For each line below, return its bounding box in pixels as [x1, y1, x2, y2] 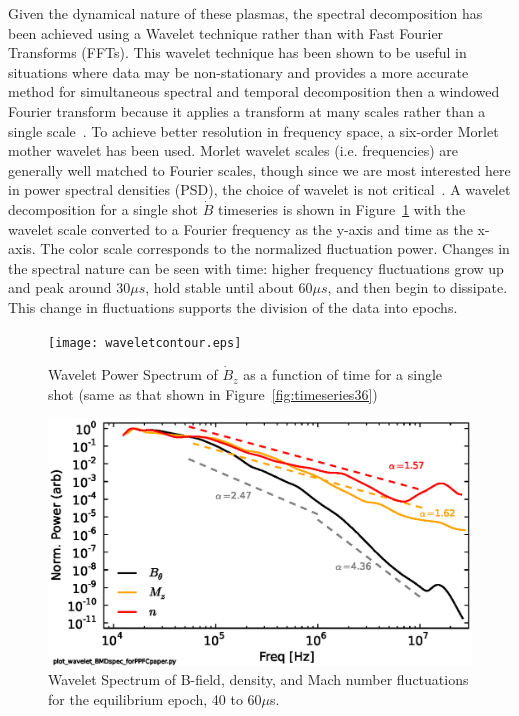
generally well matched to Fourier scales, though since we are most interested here [8, 159, 511, 180]
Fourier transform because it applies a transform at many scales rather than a [8, 100, 486, 121]
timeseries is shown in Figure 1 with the [218, 198, 466, 219]
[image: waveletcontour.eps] [48, 335, 242, 350]
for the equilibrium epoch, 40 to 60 [48, 688, 262, 709]
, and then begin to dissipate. [327, 277, 508, 298]
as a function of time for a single [243, 364, 443, 385]
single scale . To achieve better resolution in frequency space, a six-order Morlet [8, 120, 499, 141]
